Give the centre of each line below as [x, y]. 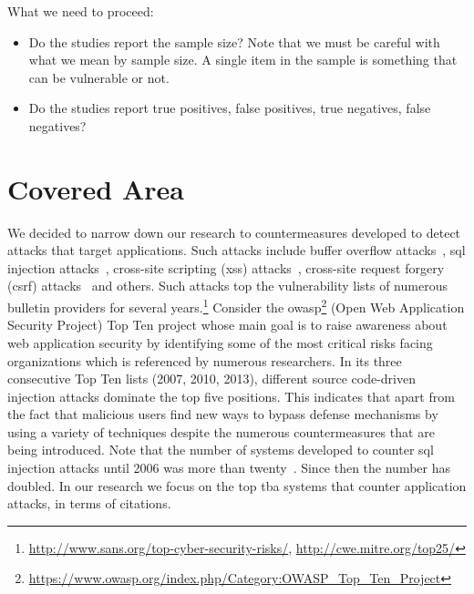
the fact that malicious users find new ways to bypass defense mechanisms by [223, 414]
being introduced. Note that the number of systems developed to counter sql [221, 450]
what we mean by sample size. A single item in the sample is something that [243, 60]
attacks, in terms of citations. [89, 503]
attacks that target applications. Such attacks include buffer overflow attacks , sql [237, 250]
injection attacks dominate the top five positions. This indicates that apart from [231, 396]
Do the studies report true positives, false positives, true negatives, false [230, 108]
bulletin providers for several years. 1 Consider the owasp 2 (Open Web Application [236, 306]
